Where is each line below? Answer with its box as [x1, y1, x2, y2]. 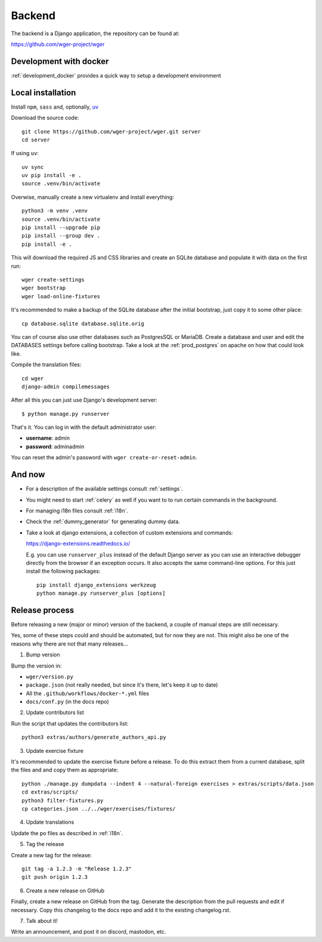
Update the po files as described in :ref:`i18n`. [11, 829, 123, 836]
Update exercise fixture [26, 747, 83, 754]
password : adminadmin [26, 443, 85, 450]
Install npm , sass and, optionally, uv [11, 103, 98, 110]
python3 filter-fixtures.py [21, 797, 104, 804]
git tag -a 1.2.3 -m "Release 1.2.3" [21, 865, 132, 872]
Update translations [26, 819, 75, 826]
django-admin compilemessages [21, 383, 110, 390]
